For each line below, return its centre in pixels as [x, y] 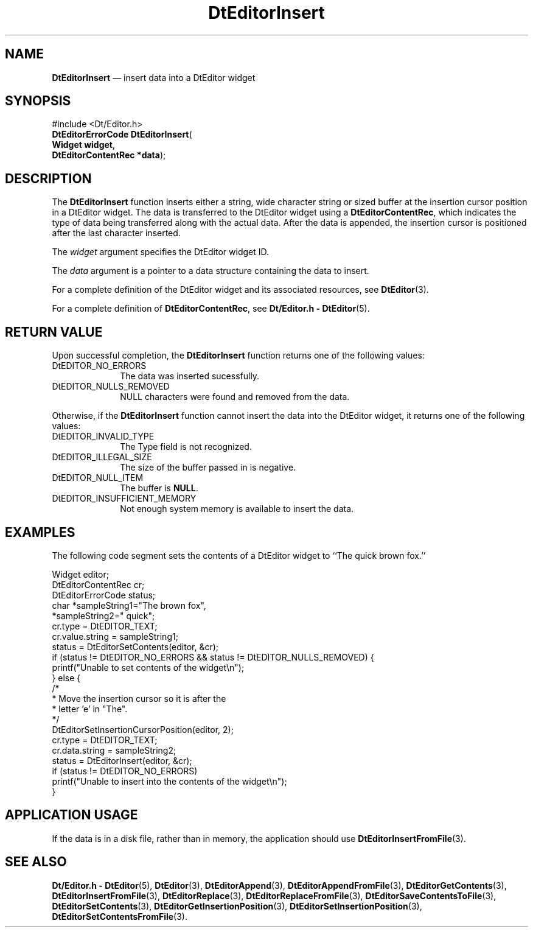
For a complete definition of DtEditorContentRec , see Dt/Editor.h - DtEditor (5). [211, 309]
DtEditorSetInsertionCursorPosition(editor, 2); [143, 729]
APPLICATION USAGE [71, 815]
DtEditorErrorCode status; [104, 595]
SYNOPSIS [38, 101]
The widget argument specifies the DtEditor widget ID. [161, 252]
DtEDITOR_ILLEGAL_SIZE [102, 457]
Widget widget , [84, 145]
